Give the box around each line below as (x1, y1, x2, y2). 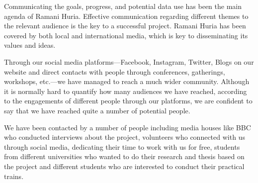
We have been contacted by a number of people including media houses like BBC (4, 122, 251, 132)
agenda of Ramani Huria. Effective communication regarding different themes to (4, 10, 249, 21)
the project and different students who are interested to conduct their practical (4, 161, 245, 171)
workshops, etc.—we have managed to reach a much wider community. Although (4, 76, 250, 87)
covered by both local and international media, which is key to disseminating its (4, 30, 248, 40)
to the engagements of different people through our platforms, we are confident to (4, 95, 253, 106)
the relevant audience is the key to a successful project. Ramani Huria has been (4, 20, 246, 31)
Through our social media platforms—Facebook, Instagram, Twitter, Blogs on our (4, 56, 254, 67)
